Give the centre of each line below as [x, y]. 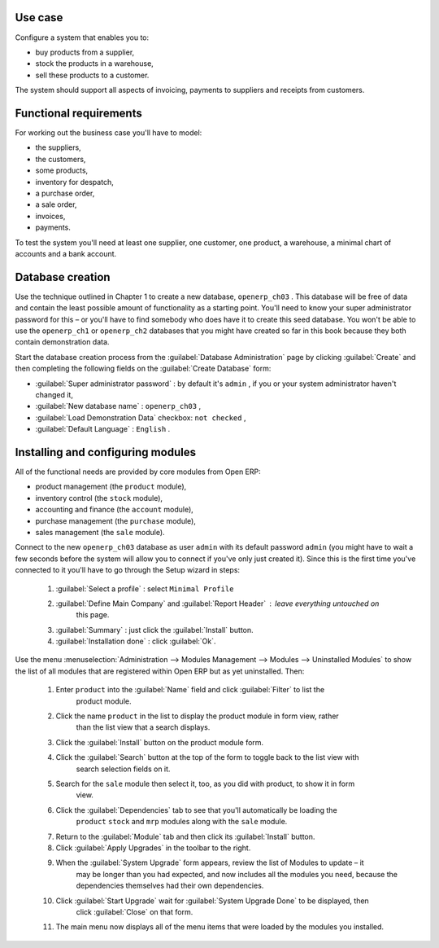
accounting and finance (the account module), [115, 510]
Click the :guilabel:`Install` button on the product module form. [160, 742]
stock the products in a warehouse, [94, 64]
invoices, [50, 216]
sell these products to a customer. [92, 75]
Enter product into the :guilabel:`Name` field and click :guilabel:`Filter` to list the [190, 690]
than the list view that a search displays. [143, 727]
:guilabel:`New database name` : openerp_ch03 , [118, 406]
